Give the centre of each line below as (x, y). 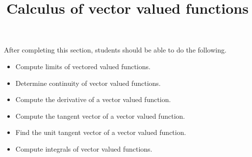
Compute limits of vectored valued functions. (83, 66)
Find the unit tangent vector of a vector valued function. (101, 132)
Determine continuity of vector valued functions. (88, 83)
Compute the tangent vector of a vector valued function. (100, 116)
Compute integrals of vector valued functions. (84, 148)
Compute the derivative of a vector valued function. (93, 99)
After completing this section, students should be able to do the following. (115, 50)
